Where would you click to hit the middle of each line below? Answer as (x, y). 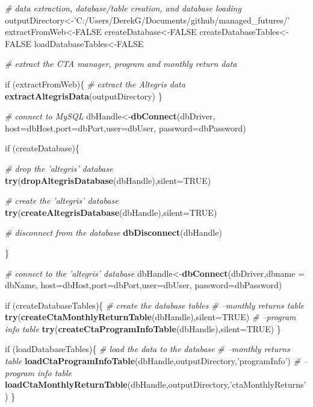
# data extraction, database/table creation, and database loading (123, 8)
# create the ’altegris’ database (62, 200)
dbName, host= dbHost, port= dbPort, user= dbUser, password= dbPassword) (144, 285)
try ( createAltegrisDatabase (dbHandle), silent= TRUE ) (111, 212)
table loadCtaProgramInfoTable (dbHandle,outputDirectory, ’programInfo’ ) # (153, 361)
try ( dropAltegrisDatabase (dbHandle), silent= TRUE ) (108, 180)
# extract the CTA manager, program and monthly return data (121, 64)
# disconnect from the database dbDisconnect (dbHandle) (113, 232)
